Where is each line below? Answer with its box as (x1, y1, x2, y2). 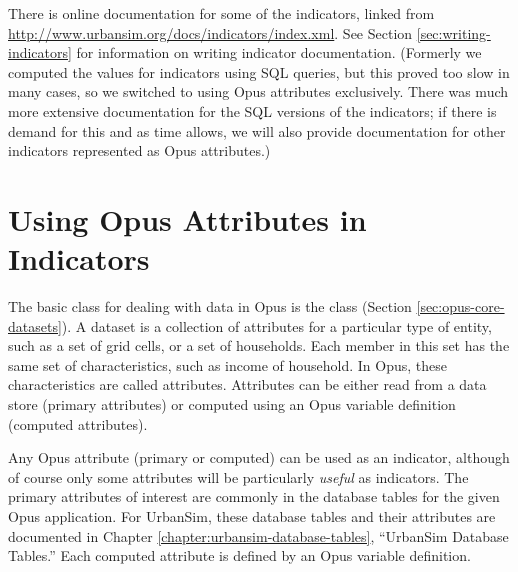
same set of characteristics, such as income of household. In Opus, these (8, 354, 447, 375)
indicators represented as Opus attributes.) (8, 140, 271, 161)
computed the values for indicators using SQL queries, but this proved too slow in (8, 61, 510, 82)
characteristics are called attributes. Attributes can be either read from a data (8, 374, 487, 395)
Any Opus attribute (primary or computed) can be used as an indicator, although (8, 447, 510, 468)
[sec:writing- (416, 22, 491, 43)
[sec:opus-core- (416, 296, 505, 317)
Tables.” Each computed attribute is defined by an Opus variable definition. (8, 545, 471, 566)
